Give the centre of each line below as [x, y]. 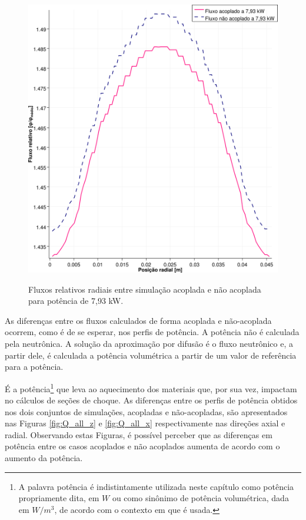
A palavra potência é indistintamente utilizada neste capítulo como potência [156, 486]
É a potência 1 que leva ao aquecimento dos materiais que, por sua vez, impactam [151, 387]
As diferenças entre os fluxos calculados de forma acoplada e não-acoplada [138, 320]
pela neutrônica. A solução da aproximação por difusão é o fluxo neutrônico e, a [149, 344]
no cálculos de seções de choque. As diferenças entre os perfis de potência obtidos [151, 400]
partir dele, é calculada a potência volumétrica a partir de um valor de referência [151, 355]
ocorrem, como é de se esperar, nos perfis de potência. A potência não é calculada [152, 332]
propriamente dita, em [59, 498]
